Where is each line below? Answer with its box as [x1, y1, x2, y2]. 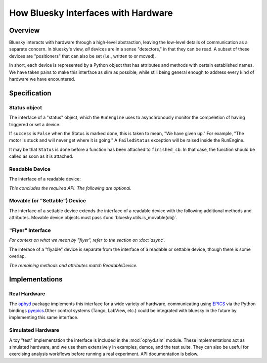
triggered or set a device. [9, 121, 61, 127]
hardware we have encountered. [9, 76, 75, 82]
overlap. [9, 253, 26, 259]
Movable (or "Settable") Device [9, 197, 87, 204]
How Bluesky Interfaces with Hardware [9, 7, 173, 18]
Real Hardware [9, 290, 45, 297]
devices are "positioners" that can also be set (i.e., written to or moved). [9, 53, 156, 59]
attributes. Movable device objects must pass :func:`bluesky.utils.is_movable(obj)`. [9, 215, 178, 221]
